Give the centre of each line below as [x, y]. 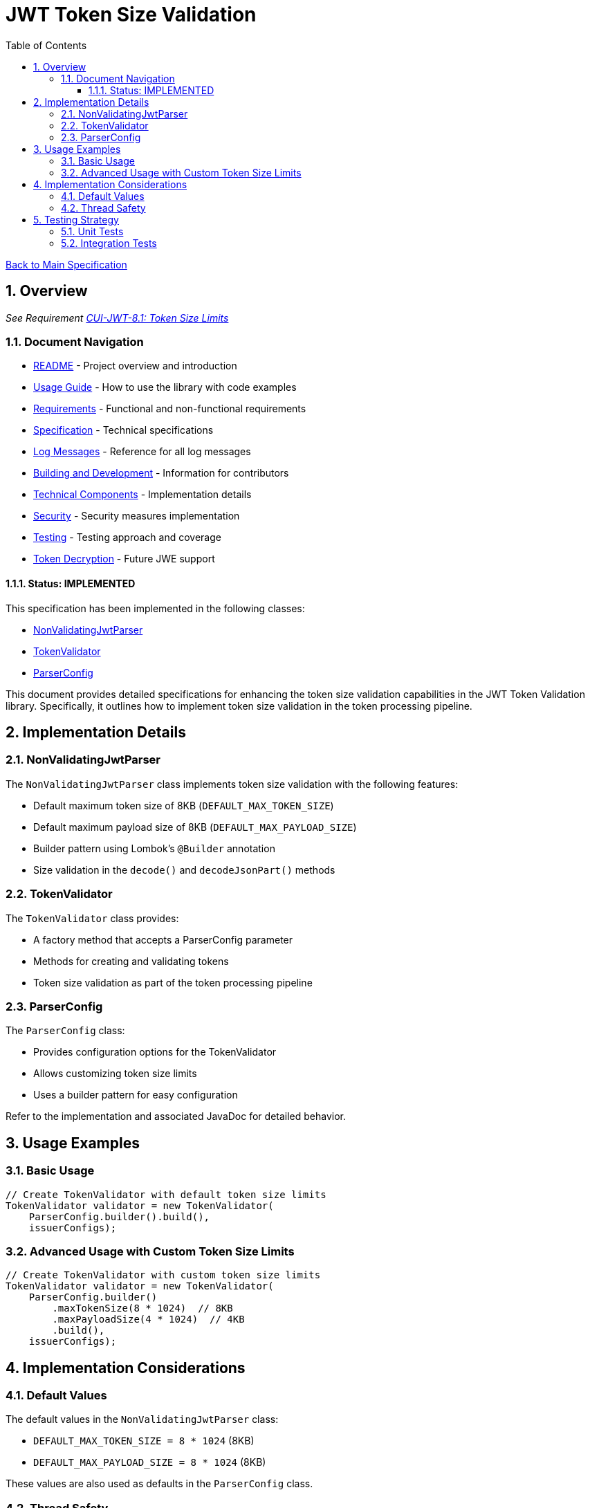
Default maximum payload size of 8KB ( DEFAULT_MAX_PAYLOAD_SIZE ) [195, 827]
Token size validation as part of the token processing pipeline [173, 982]
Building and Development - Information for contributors [161, 473]
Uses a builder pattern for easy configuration [136, 1095]
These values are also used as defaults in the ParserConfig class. [159, 1484]
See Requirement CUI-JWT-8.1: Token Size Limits [117, 318]
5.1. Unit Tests [92, 231]
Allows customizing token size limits [115, 1074]
